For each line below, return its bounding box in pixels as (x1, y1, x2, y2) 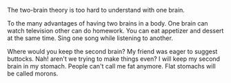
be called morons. (7, 69, 59, 77)
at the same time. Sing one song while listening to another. (7, 34, 174, 42)
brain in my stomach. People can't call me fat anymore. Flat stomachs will (7, 62, 216, 70)
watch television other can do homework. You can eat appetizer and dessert (7, 27, 224, 35)
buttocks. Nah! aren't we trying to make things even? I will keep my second (7, 55, 221, 63)
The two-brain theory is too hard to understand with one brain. (7, 6, 185, 14)
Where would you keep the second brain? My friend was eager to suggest (7, 48, 218, 55)
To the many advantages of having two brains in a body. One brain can (7, 19, 208, 27)
